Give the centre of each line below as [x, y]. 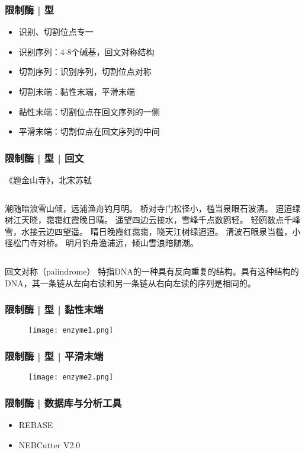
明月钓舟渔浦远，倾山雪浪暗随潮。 [132, 243]
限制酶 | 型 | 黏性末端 [54, 309]
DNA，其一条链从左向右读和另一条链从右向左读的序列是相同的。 [130, 283]
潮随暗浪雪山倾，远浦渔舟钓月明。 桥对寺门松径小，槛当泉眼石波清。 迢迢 [149, 208]
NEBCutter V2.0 [49, 444]
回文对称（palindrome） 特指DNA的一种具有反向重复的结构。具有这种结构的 [152, 271]
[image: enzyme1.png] [71, 331]
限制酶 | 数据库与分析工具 [63, 402]
